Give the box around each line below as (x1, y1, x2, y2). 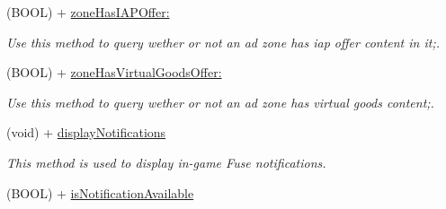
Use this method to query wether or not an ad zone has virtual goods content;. (6, 92, 434, 111)
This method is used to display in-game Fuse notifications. (6, 152, 326, 171)
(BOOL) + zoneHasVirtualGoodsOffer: (6, 63, 222, 82)
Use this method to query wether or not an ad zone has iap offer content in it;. (6, 32, 440, 51)
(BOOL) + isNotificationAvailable (6, 183, 194, 202)
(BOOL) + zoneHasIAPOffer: (6, 3, 170, 21)
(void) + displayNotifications (6, 123, 166, 142)
